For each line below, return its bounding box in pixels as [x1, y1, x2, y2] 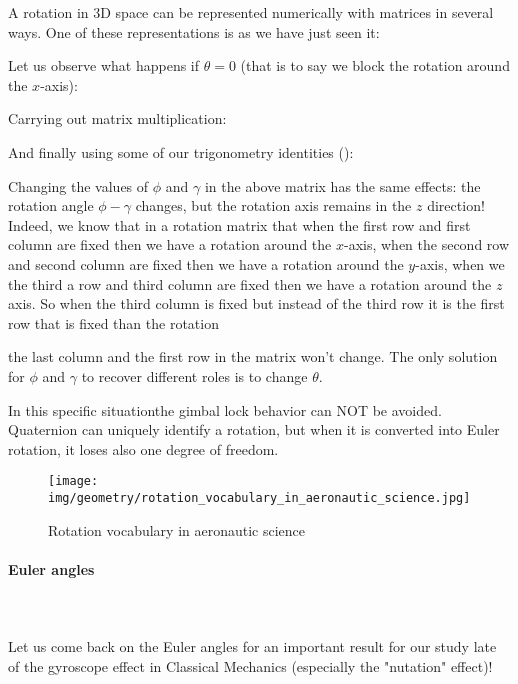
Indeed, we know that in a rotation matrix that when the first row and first [8, 214, 471, 235]
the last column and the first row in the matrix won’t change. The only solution [8, 346, 498, 367]
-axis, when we [415, 253, 505, 274]
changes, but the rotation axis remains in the [135, 195, 412, 216]
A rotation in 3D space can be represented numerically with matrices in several [8, 2, 494, 22]
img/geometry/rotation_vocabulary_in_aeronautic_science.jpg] [48, 490, 471, 505]
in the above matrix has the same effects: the [204, 175, 481, 196]
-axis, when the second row [343, 234, 510, 255]
